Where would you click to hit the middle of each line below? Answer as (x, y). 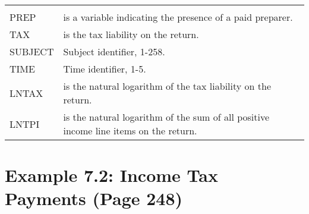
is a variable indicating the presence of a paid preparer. (178, 17)
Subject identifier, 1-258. (114, 51)
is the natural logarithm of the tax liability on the (167, 86)
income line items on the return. (130, 130)
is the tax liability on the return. (131, 34)
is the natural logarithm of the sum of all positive (166, 117)
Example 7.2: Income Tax (111, 175)
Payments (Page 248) (94, 198)
